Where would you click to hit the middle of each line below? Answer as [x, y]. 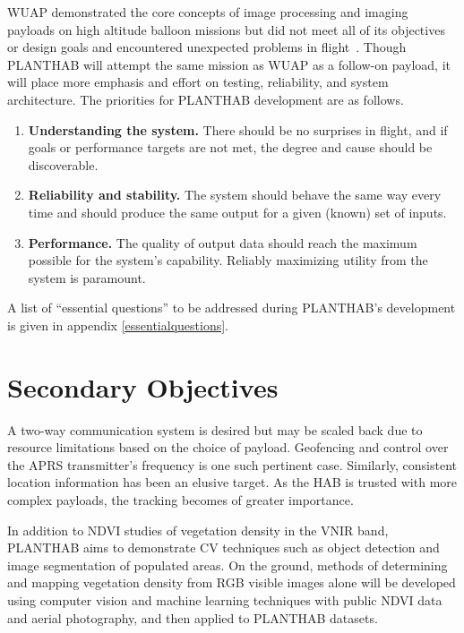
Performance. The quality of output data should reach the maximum [223, 242]
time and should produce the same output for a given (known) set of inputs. [237, 212]
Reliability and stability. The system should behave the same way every [235, 195]
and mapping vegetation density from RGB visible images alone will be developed [232, 582]
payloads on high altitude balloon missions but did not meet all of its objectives [226, 29]
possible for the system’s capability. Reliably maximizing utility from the [228, 260]
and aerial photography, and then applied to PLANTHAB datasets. [193, 617]
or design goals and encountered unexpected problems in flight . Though [207, 47]
